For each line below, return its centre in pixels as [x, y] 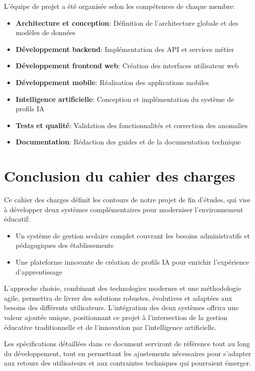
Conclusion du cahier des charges [120, 176]
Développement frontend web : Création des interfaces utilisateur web [127, 66]
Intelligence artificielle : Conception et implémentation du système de [125, 99]
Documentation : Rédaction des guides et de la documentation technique [128, 142]
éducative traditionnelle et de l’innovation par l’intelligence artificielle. [110, 327]
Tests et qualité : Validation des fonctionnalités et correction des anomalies [132, 125]
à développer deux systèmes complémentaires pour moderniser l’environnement [124, 209]
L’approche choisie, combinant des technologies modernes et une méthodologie [123, 288]
